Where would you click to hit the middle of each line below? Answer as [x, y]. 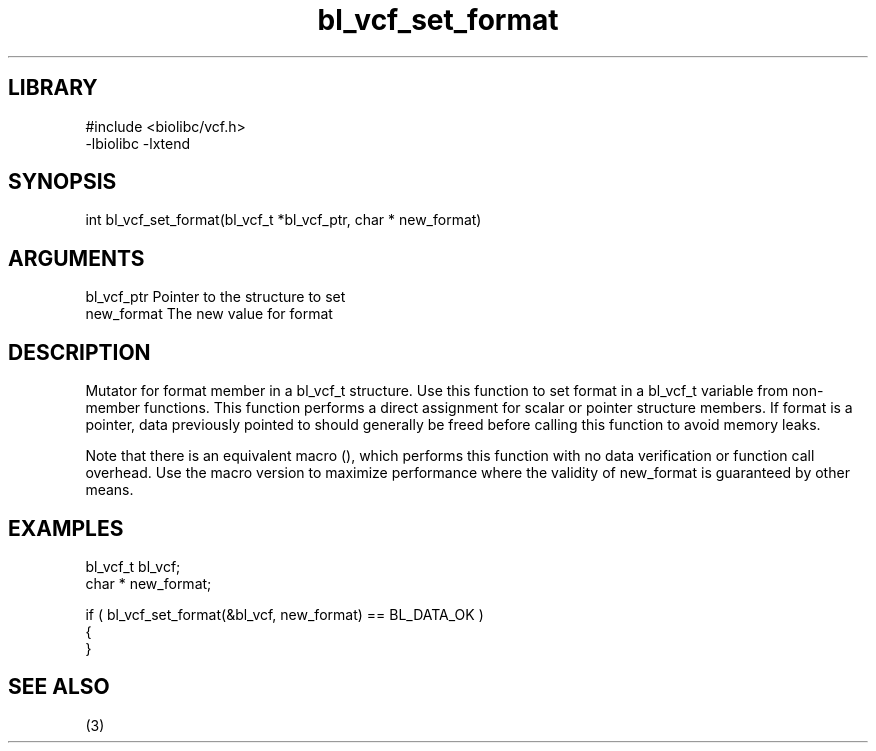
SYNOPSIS [62, 182]
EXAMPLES [66, 528]
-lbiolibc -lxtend [138, 143]
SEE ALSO [59, 687]
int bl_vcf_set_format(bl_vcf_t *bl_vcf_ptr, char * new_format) [283, 220]
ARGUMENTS [76, 258]
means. [109, 490]
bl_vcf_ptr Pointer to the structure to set [215, 297]
